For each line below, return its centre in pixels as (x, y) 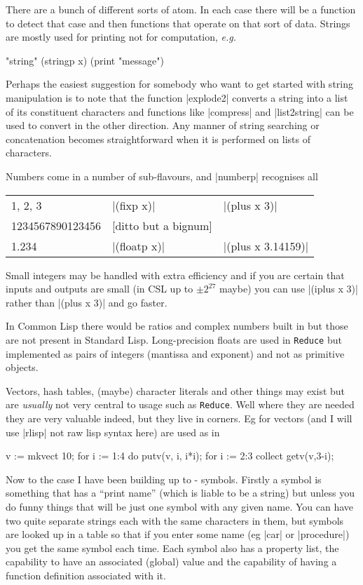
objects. (22, 367)
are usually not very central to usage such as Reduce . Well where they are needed (180, 404)
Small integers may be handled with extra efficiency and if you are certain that (175, 275)
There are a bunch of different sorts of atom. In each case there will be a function (181, 9)
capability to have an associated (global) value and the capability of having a (171, 562)
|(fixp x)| (134, 205)
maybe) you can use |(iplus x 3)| (289, 289)
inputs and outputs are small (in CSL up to (100, 289)
